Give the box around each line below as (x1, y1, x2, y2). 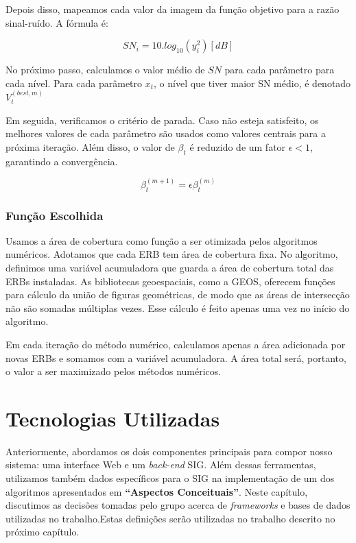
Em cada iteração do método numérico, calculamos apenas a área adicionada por (5, 337, 346, 351)
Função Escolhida (5, 206, 104, 224)
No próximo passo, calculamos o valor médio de (5, 62, 205, 77)
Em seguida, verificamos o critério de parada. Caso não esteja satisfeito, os (5, 112, 319, 127)
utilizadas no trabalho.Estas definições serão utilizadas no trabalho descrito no (5, 511, 335, 525)
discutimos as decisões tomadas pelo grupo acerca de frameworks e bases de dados (5, 498, 351, 512)
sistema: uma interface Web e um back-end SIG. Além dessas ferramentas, (5, 457, 316, 472)
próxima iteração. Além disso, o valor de (5, 139, 175, 154)
